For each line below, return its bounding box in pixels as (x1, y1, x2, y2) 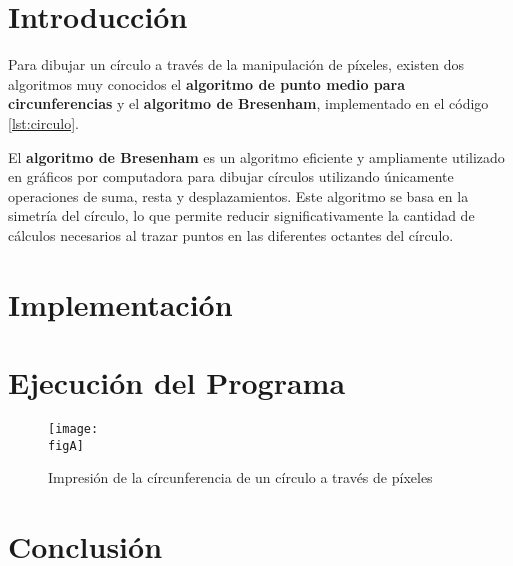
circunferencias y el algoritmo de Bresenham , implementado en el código (8, 93, 489, 114)
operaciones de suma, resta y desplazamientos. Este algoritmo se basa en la (8, 185, 469, 206)
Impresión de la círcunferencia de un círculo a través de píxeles (48, 467, 433, 488)
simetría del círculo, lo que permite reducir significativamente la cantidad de (8, 205, 475, 226)
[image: (48, 421, 99, 436)
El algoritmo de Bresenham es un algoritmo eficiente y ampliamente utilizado (8, 146, 505, 167)
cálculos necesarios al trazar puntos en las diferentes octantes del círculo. (8, 224, 454, 245)
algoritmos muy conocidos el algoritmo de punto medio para (8, 73, 406, 94)
